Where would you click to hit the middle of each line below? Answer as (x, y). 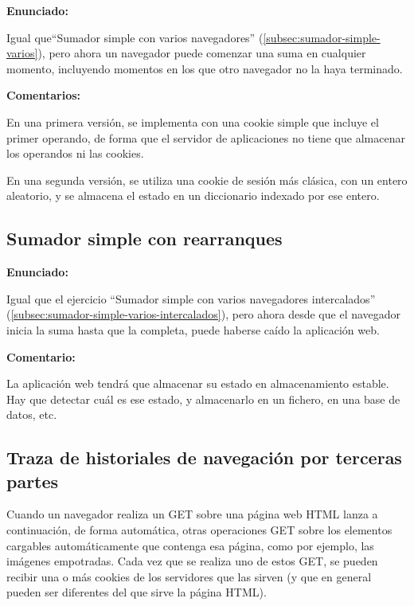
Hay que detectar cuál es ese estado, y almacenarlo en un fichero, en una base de (203, 399)
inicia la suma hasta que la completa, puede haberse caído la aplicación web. (193, 329)
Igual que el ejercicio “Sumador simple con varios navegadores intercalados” (191, 298)
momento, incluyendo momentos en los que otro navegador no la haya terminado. (205, 68)
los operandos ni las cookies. (75, 153)
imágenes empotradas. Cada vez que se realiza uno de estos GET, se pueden (192, 561)
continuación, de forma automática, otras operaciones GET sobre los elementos (199, 530)
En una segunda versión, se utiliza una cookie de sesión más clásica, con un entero (207, 180)
